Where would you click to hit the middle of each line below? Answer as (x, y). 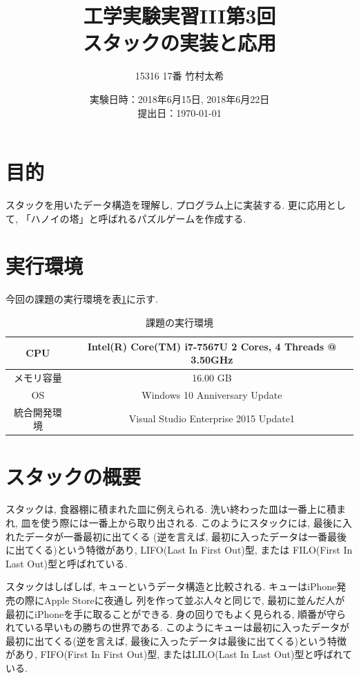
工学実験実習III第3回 (179, 16)
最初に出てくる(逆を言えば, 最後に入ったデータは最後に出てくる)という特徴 (176, 640)
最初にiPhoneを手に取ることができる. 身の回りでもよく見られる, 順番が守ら (176, 613)
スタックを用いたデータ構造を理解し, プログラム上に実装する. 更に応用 (166, 205)
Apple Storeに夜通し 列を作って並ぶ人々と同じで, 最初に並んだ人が (194, 600)
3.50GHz (212, 360)
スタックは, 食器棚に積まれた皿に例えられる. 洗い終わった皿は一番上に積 (171, 509)
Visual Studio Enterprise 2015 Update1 (212, 418)
